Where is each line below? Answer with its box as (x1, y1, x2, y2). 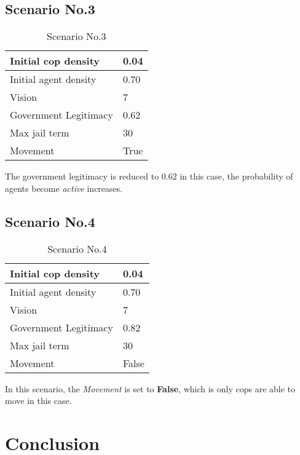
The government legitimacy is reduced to (5, 170, 159, 183)
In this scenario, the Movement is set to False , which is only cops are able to (5, 382, 296, 395)
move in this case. (5, 394, 72, 407)
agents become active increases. (5, 181, 123, 194)
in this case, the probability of (180, 170, 293, 183)
